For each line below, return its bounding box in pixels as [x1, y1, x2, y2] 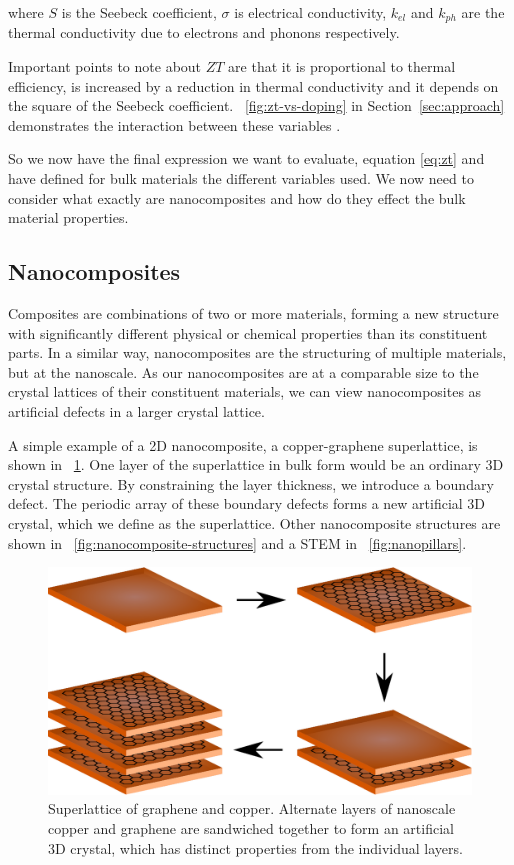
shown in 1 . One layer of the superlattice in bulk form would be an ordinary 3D [8, 454, 504, 475]
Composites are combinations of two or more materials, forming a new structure [8, 303, 499, 323]
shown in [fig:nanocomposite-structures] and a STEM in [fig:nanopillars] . [8, 532, 467, 553]
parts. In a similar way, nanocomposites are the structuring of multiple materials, [8, 342, 507, 363]
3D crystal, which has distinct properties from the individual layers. [48, 837, 463, 858]
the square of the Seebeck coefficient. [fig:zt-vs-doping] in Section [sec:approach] [8, 95, 505, 116]
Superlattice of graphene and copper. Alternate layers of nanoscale [48, 798, 456, 819]
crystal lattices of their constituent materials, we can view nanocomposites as [8, 381, 482, 402]
